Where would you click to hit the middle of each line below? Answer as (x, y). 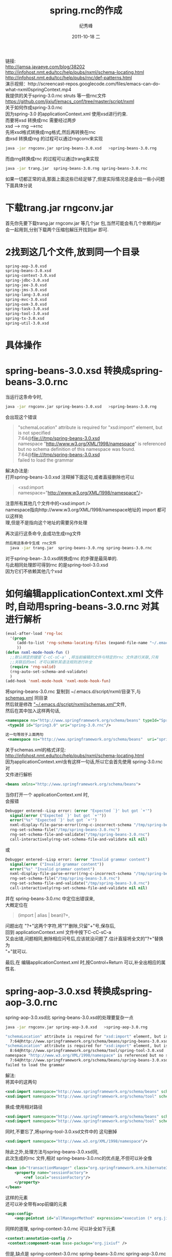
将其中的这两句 (21, 1082)
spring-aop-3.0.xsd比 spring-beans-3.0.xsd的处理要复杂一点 (70, 1017)
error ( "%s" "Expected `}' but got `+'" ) (53, 820)
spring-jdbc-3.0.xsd (27, 281)
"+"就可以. (16, 951)
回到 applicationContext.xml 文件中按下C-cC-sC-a (58, 932)
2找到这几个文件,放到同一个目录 (72, 252)
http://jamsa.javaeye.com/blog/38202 (45, 67)
